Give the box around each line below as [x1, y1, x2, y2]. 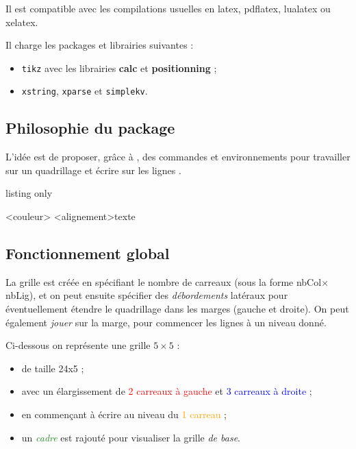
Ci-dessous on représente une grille [5, 338, 151, 352]
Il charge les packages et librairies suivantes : [5, 38, 194, 52]
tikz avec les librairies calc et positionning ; [21, 60, 217, 75]
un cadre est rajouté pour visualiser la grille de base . [21, 430, 240, 444]
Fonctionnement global [5, 243, 170, 264]
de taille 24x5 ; [21, 361, 84, 375]
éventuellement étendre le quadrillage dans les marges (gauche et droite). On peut [5, 302, 349, 316]
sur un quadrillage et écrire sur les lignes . [5, 162, 181, 177]
